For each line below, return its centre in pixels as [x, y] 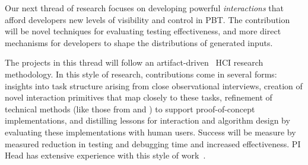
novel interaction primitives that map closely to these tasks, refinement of [139, 97]
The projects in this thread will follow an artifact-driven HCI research [134, 62]
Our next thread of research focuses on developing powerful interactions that [145, 8]
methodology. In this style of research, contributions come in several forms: [141, 74]
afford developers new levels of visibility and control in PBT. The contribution [147, 19]
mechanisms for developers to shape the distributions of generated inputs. [139, 42]
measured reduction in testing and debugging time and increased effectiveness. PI [153, 143]
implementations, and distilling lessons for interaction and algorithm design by [147, 120]
